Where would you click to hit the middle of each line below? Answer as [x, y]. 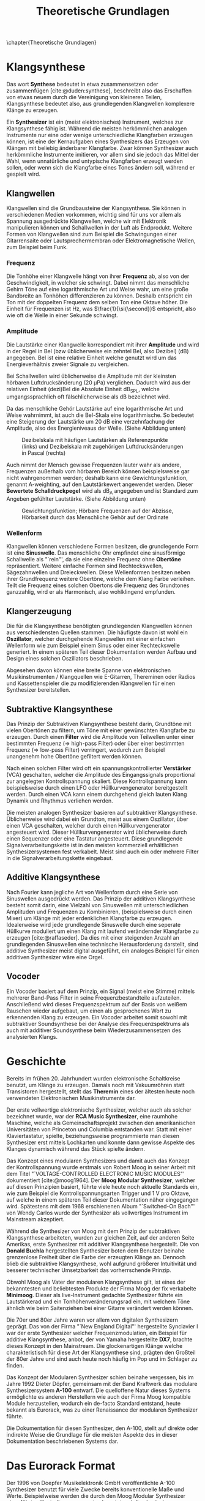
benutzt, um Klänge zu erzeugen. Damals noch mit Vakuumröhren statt [95, 1085]
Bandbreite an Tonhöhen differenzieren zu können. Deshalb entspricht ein [99, 296]
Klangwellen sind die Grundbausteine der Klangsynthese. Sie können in [96, 208]
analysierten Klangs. [32, 1036]
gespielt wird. [24, 174]
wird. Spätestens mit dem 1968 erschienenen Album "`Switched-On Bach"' [101, 1206]
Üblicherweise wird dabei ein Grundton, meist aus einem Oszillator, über [97, 819]
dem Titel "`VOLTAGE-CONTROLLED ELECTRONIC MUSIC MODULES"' [95, 1173]
